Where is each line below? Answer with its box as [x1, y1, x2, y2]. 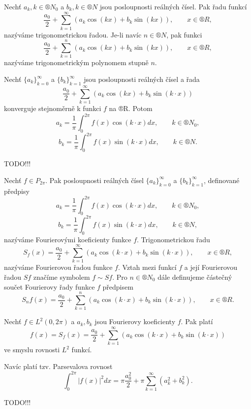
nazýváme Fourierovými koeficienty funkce [4, 234, 131, 244]
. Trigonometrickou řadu [137, 234, 210, 244]
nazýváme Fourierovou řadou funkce [4, 262, 113, 272]
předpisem [102, 281, 133, 292]
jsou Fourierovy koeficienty [94, 316, 176, 327]
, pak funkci [166, 29, 202, 39]
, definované [203, 175, 240, 185]
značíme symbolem [33, 272, 90, 282]
